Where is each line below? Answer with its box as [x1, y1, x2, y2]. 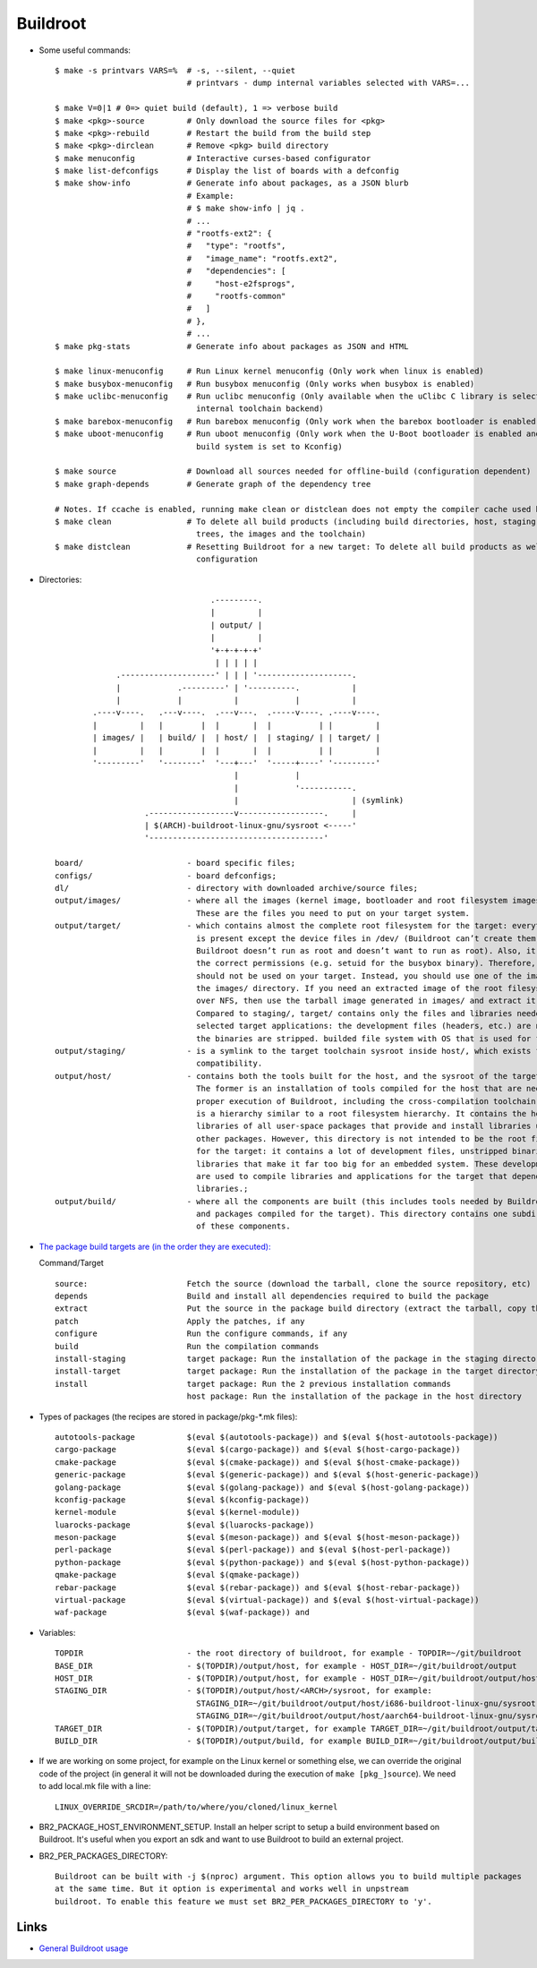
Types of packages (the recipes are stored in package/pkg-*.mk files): [38, 1411, 298, 1422]
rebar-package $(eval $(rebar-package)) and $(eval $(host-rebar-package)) [55, 1582, 461, 1593]
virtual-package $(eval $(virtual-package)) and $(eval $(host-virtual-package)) [55, 1595, 480, 1605]
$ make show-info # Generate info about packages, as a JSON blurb [55, 178, 409, 188]
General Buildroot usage [38, 1943, 129, 1954]
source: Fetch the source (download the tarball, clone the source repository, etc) [55, 1279, 532, 1288]
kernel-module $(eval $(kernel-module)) [55, 1507, 301, 1518]
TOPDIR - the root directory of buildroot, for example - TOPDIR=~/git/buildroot [55, 1648, 523, 1658]
